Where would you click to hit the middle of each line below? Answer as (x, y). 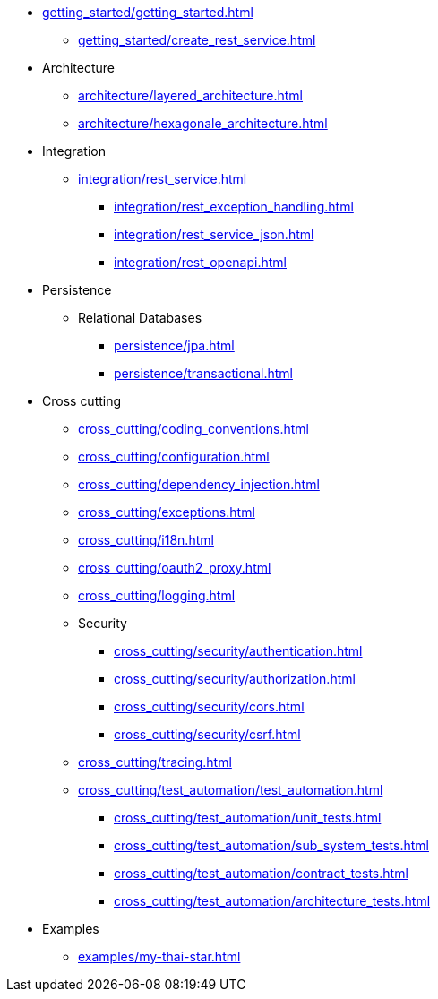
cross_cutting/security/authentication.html (238, 651)
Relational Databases (140, 318)
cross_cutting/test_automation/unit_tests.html (248, 818)
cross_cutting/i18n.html (146, 540)
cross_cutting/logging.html (157, 595)
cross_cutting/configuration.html (174, 456)
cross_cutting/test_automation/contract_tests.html (261, 873)
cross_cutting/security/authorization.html (235, 679)
